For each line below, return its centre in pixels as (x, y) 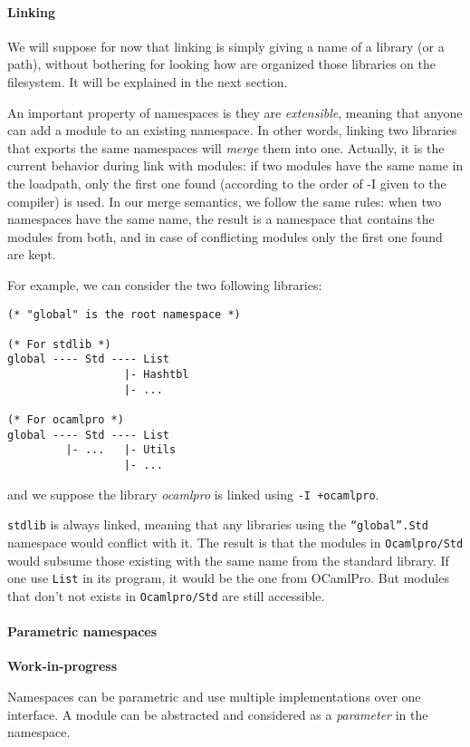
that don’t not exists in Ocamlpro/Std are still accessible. (166, 595)
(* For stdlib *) (59, 344)
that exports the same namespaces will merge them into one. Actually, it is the (226, 147)
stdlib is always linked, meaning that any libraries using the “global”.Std (218, 524)
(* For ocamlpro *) (66, 420)
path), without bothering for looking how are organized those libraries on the (221, 64)
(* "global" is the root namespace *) (124, 314)
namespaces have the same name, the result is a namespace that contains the (221, 219)
